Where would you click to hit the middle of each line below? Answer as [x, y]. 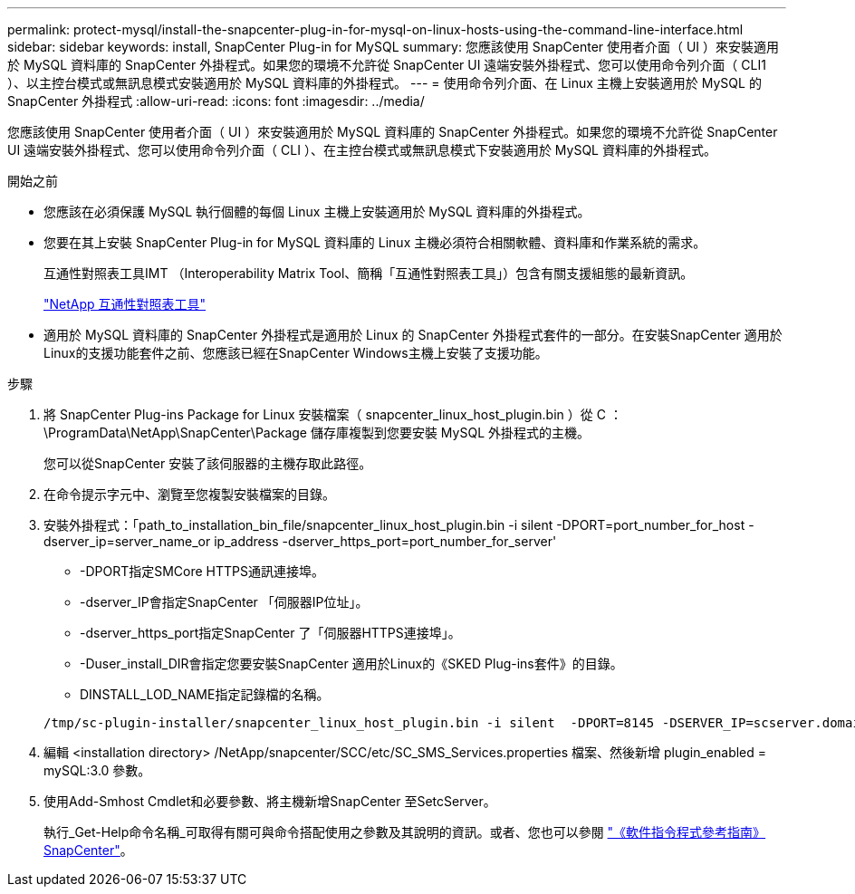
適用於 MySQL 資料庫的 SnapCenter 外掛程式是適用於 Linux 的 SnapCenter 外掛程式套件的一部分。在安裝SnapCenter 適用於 [413, 335]
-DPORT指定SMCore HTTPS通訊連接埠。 [202, 571]
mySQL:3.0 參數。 [97, 770]
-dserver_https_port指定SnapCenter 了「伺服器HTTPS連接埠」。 [270, 633]
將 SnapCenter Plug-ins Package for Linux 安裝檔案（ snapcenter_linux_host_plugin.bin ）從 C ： [333, 414]
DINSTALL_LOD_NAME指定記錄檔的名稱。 [205, 694]
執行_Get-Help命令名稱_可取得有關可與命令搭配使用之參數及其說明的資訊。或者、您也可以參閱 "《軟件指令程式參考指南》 [405, 832]
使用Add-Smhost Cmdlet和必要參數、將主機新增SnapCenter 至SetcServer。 [270, 801]
